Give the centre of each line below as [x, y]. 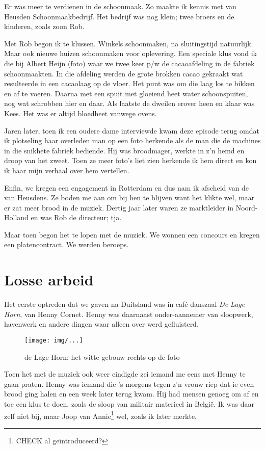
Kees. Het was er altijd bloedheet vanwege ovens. [81, 113]
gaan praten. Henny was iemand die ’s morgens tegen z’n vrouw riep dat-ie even [129, 384]
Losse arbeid [49, 280]
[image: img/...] [54, 340]
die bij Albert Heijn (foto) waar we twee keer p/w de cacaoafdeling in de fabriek [129, 63]
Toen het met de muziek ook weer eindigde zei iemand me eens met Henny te [125, 374]
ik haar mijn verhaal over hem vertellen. [67, 170]
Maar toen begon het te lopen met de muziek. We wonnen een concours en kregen [132, 234]
